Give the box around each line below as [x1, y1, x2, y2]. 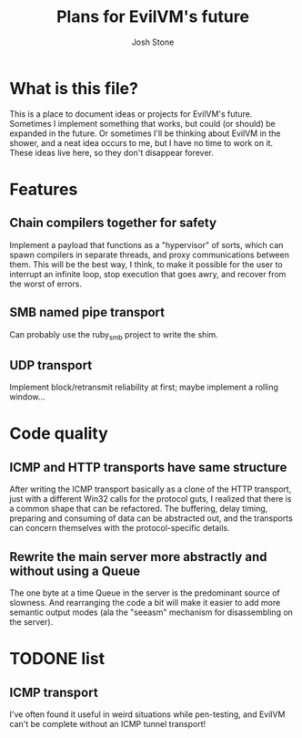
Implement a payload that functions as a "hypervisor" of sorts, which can [9, 239, 284, 250]
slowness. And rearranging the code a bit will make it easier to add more [9, 597, 281, 608]
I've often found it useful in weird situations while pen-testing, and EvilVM [9, 709, 286, 720]
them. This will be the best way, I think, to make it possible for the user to [9, 258, 284, 270]
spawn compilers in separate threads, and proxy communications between [9, 249, 289, 260]
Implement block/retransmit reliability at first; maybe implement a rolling [9, 381, 279, 393]
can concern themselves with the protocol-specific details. [9, 523, 230, 534]
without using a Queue [9, 563, 141, 578]
